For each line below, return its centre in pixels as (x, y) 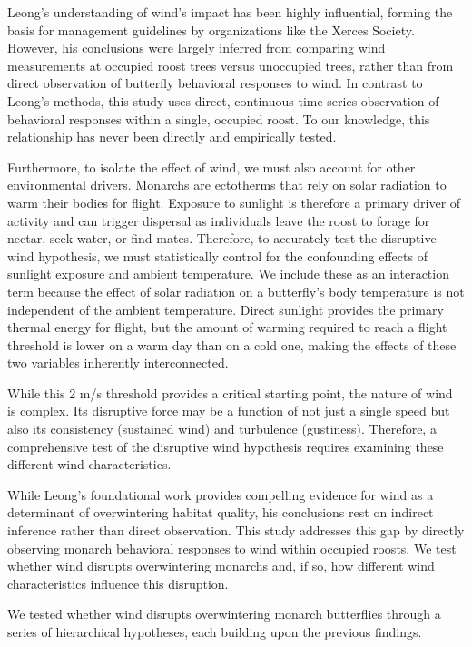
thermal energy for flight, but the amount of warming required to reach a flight (227, 327)
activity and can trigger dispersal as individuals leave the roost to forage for (219, 220)
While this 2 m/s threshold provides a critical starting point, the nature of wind (230, 392)
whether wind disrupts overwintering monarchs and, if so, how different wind (221, 566)
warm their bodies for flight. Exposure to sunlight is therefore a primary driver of (234, 202)
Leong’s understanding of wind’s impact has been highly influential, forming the (230, 12)
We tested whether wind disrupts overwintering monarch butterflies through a (224, 614)
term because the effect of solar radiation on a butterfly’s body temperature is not (236, 291)
